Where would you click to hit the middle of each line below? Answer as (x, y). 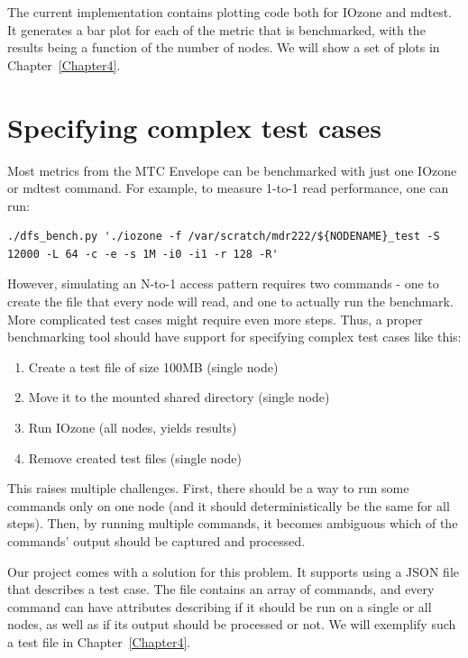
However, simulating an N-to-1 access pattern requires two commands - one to (223, 283)
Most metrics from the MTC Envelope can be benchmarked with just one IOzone (232, 170)
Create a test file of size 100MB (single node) (153, 366)
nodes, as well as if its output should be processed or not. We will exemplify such (232, 624)
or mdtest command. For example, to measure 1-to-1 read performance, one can (228, 188)
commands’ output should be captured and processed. (156, 541)
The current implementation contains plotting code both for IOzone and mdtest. (230, 12)
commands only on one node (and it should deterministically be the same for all (229, 505)
